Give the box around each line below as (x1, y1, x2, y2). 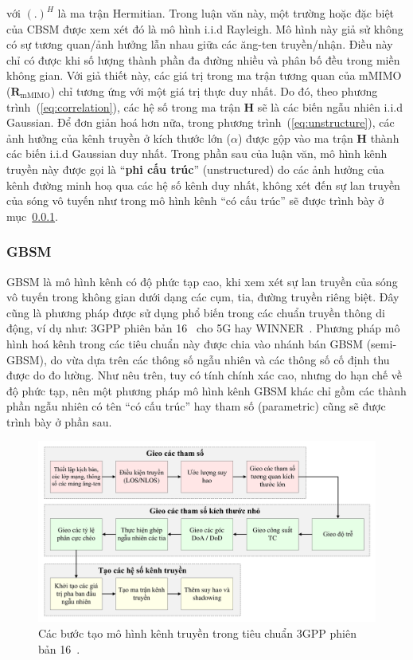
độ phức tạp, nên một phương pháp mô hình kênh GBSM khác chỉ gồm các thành (6, 382, 407, 399)
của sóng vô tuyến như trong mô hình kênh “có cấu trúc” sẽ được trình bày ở (6, 192, 384, 209)
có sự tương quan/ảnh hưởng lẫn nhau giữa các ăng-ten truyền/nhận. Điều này (6, 36, 393, 53)
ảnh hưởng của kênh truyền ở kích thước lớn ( (6, 129, 232, 146)
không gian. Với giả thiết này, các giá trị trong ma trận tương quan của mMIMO (6, 67, 402, 84)
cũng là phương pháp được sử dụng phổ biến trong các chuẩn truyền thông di (6, 304, 385, 320)
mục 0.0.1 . (6, 207, 58, 224)
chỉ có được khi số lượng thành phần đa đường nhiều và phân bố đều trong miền (6, 51, 400, 68)
